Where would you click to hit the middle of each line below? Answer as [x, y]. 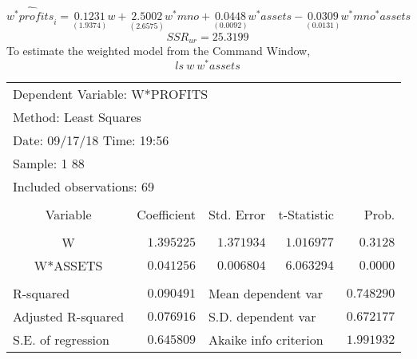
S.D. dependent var [262, 316]
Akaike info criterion [266, 339]
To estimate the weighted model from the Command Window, [159, 50]
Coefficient [166, 214]
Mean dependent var [266, 293]
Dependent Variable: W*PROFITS [111, 93]
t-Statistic [306, 214]
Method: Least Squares [77, 116]
